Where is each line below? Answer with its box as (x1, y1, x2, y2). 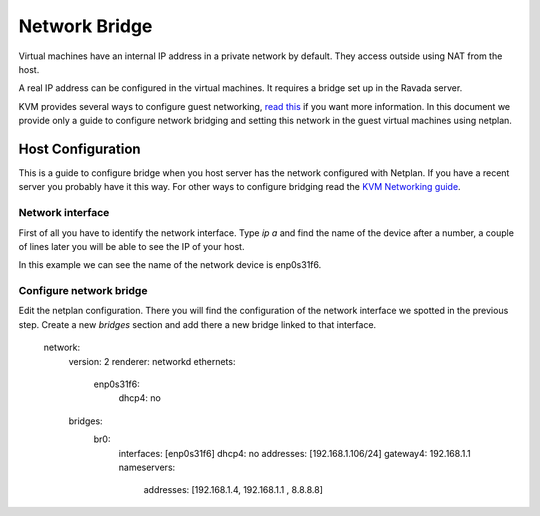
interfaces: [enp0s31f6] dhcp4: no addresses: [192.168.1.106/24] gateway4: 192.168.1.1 (118, 447, 471, 459)
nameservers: (118, 461, 176, 473)
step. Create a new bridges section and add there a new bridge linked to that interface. (18, 318, 377, 330)
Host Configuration (18, 140, 141, 157)
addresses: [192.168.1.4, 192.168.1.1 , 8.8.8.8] (143, 484, 324, 496)
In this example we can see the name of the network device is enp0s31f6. (18, 259, 322, 271)
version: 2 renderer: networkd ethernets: (68, 355, 236, 367)
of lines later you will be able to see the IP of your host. (18, 240, 245, 252)
